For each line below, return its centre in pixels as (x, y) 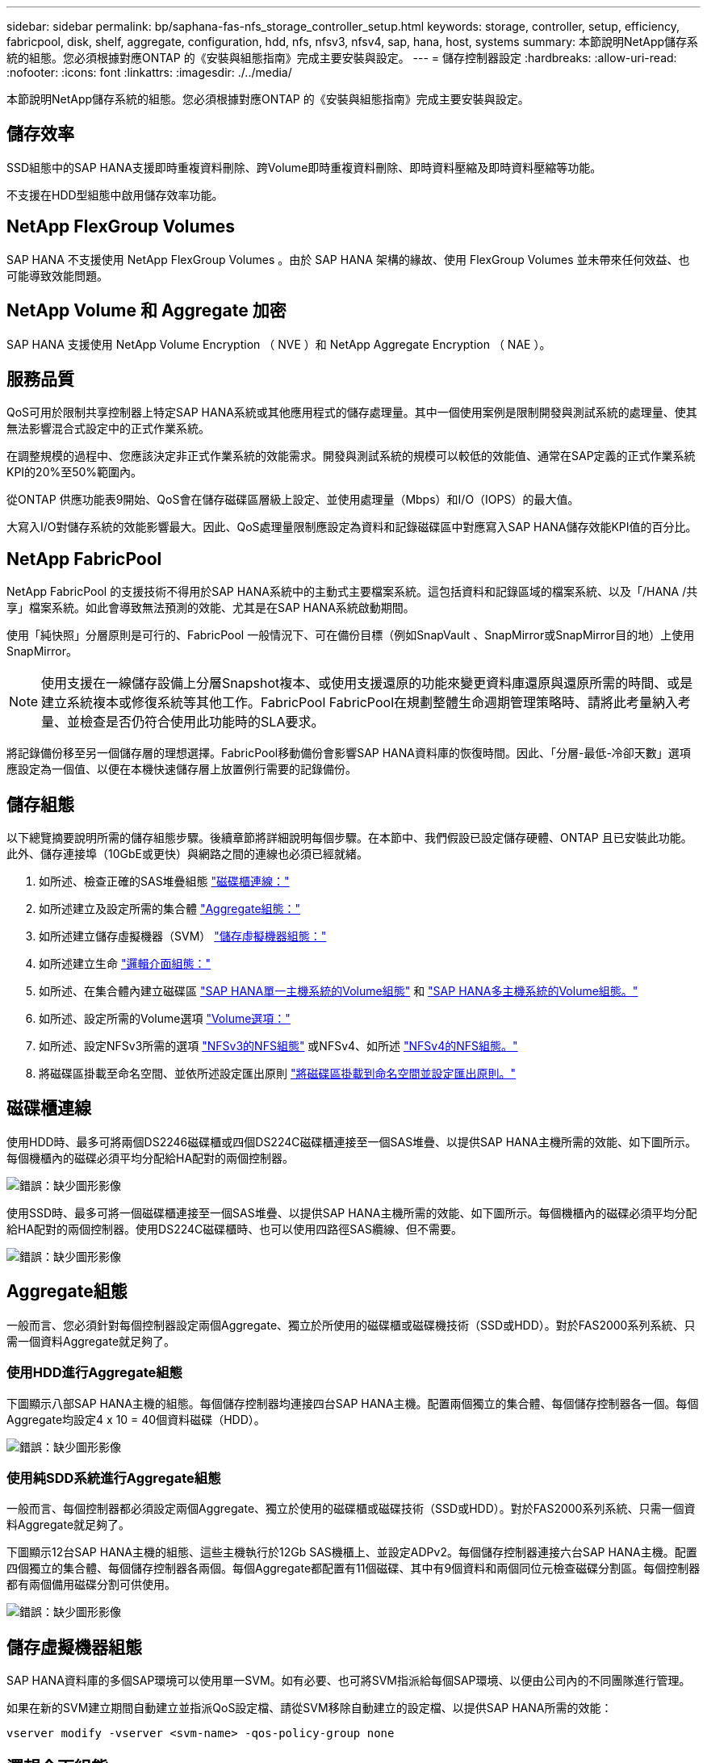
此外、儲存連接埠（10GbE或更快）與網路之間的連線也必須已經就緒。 (187, 854)
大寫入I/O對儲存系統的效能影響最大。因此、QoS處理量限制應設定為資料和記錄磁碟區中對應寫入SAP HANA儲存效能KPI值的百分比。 (352, 527)
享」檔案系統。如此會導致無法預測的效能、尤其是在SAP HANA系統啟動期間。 (211, 608)
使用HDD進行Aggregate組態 (94, 1373)
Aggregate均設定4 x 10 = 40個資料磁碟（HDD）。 (136, 1419)
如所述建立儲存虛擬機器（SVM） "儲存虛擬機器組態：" (183, 936)
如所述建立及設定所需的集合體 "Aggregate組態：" (170, 909)
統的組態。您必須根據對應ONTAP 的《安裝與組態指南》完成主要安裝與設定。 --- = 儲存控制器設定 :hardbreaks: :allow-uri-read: (342, 58)
